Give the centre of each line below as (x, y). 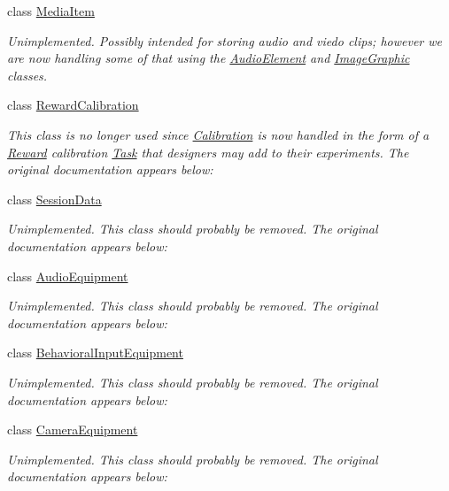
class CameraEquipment (73, 430)
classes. (27, 75)
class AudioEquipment (68, 276)
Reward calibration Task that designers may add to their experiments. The (208, 152)
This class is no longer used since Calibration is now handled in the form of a (218, 134)
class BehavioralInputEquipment (95, 353)
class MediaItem (51, 11)
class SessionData (54, 199)
